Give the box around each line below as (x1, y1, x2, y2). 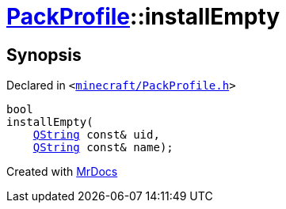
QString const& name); (32, 141, 174, 154)
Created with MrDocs (6, 165, 118, 179)
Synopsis (6, 44, 82, 65)
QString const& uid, (32, 128, 160, 142)
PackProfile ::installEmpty (6, 3, 280, 30)
